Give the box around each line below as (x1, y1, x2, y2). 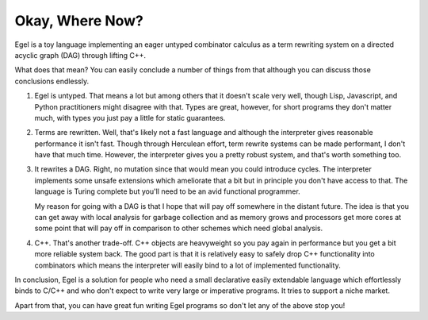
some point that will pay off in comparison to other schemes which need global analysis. (34, 223, 323, 233)
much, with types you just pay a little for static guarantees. (34, 113, 226, 122)
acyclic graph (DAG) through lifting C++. (14, 50, 147, 60)
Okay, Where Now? (14, 12, 144, 29)
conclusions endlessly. (14, 76, 90, 86)
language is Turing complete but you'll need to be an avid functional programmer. (34, 187, 300, 196)
